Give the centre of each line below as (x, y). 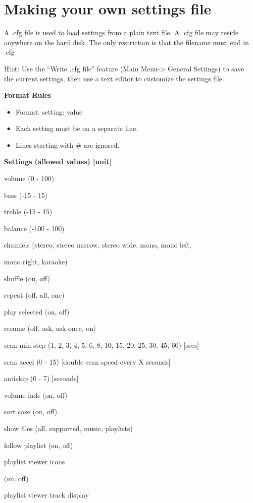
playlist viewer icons (35, 462)
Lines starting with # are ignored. (68, 145)
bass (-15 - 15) (26, 195)
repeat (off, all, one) (34, 295)
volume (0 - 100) (29, 178)
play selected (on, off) (37, 311)
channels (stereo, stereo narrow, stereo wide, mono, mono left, (98, 245)
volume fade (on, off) (36, 395)
